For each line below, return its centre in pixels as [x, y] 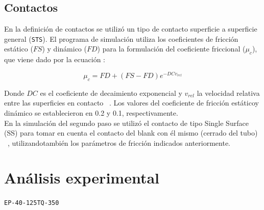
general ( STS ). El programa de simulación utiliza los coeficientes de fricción [121, 38]
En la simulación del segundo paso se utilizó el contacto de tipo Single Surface [126, 123]
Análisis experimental [82, 178]
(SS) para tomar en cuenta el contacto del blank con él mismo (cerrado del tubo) [131, 133]
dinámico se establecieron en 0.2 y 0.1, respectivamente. [91, 112]
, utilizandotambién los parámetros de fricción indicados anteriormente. [119, 142]
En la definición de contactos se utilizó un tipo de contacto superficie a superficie [131, 29]
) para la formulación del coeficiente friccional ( [171, 49]
